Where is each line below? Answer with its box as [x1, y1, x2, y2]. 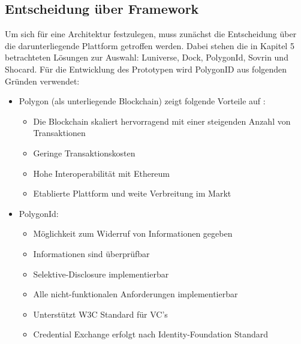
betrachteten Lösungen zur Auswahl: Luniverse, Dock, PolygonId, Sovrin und [5, 51, 288, 64]
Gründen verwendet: [5, 74, 80, 87]
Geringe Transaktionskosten [33, 146, 136, 159]
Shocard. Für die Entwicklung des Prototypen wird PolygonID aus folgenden [5, 62, 287, 75]
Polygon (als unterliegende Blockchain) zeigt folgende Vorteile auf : [19, 95, 266, 107]
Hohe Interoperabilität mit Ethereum [33, 167, 170, 179]
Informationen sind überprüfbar [33, 247, 150, 259]
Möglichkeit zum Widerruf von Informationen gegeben [33, 227, 233, 240]
